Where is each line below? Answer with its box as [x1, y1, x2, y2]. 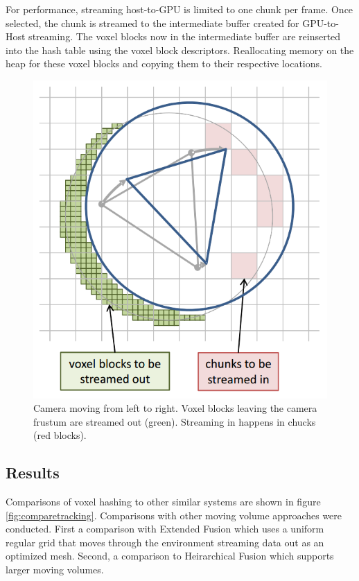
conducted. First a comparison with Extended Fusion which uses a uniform [6, 521, 324, 536]
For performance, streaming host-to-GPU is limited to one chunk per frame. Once [6, 2, 353, 16]
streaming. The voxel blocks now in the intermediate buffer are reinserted [28, 29, 341, 44]
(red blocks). [33, 428, 87, 442]
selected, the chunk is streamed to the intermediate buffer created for [6, 15, 299, 30]
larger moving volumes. [6, 562, 104, 577]
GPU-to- [302, 15, 339, 30]
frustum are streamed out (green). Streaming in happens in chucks [33, 414, 316, 428]
